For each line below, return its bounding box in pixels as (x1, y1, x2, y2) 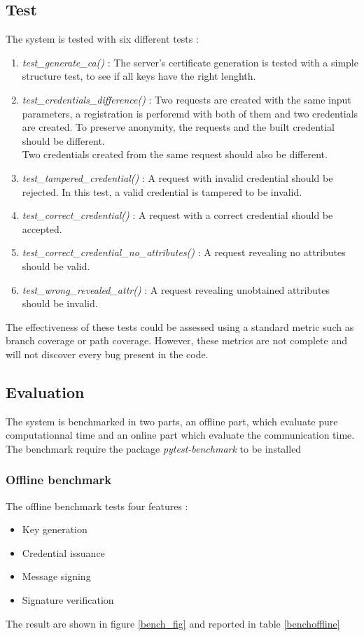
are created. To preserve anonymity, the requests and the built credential (22, 120, 335, 134)
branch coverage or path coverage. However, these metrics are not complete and (6, 333, 348, 348)
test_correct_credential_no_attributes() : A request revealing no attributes (22, 245, 346, 260)
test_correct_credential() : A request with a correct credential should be (22, 208, 333, 222)
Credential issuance (22, 545, 105, 560)
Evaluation (6, 381, 85, 402)
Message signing (22, 569, 91, 584)
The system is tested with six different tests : (6, 31, 199, 46)
